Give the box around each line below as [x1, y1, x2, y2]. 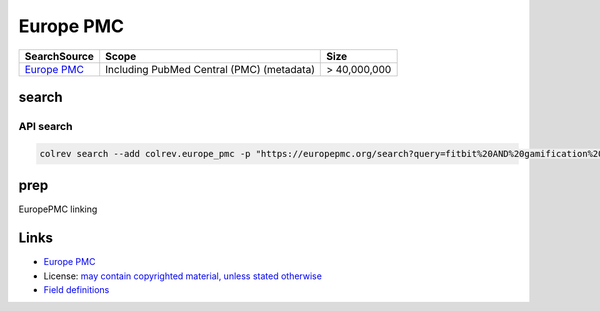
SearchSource [24, 49, 95, 63]
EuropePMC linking [18, 203, 98, 215]
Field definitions [43, 283, 110, 295]
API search [18, 119, 73, 133]
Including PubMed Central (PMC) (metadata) [105, 62, 315, 76]
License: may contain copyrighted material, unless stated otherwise [43, 270, 322, 282]
